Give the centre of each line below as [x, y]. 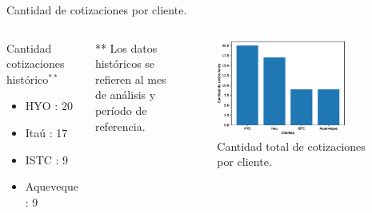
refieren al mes [130, 79]
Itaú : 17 [46, 132]
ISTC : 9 [47, 159]
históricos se [125, 63]
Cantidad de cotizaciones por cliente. [97, 10]
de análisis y [125, 95]
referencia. [120, 126]
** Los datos [126, 47]
